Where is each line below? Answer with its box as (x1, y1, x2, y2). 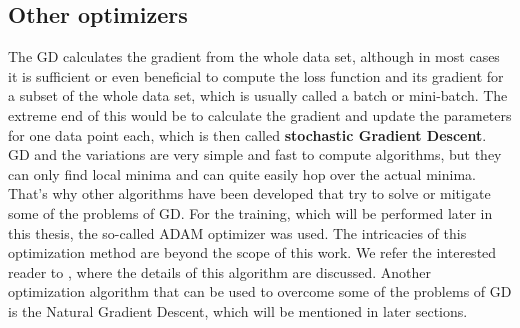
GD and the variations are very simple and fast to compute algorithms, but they (8, 144, 502, 165)
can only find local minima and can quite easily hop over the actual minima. (8, 163, 476, 184)
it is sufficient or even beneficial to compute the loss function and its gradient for (8, 65, 504, 86)
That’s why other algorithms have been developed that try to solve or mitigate (8, 183, 491, 204)
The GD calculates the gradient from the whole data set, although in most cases (8, 46, 500, 67)
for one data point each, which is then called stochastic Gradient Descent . (8, 124, 487, 145)
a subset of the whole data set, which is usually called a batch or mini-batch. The (8, 85, 508, 106)
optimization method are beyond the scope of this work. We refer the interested (8, 242, 497, 263)
